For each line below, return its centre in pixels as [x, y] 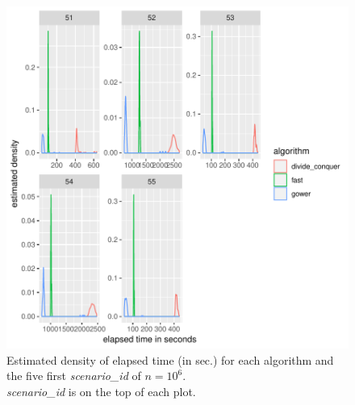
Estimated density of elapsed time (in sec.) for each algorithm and [170, 359]
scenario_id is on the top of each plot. [101, 391]
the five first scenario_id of [74, 376]
